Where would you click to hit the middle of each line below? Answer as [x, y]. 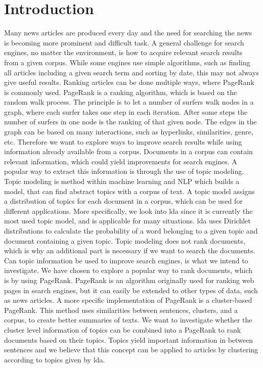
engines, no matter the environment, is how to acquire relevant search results [123, 52]
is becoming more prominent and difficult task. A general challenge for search [124, 42]
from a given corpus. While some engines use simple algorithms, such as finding [127, 62]
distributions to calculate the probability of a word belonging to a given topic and [131, 231]
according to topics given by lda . [55, 359]
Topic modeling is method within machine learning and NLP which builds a [122, 181]
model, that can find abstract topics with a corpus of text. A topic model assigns [129, 191]
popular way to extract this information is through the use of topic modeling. [124, 171]
